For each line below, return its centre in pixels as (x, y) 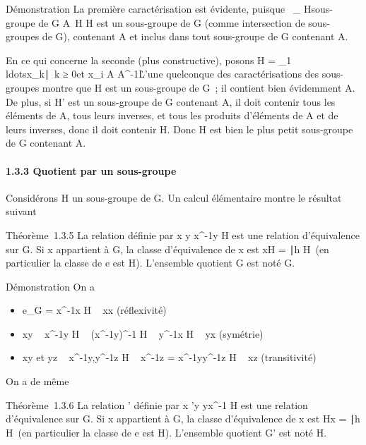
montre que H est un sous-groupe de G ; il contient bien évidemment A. (199, 87)
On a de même (37, 381)
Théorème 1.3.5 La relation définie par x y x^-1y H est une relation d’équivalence (183, 234)
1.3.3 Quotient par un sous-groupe (91, 170)
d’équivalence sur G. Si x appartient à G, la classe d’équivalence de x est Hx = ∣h (183, 419)
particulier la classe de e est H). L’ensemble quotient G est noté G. (150, 263)
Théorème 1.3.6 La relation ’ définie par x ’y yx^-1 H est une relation (157, 404)
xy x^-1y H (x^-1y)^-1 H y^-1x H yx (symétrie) (143, 333)
